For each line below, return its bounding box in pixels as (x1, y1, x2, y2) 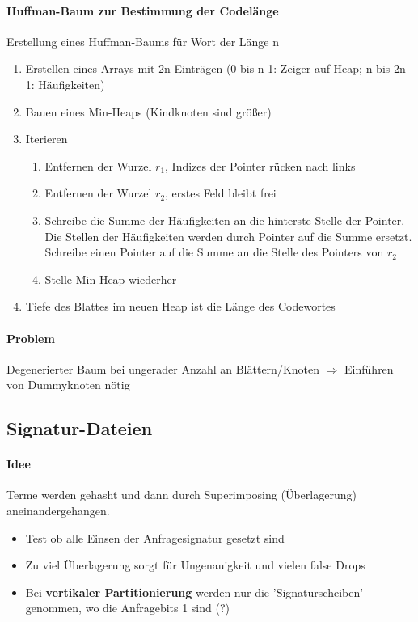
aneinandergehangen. (6, 502, 110, 519)
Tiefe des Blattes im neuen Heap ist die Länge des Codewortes (25, 298, 336, 315)
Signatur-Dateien (6, 416, 153, 441)
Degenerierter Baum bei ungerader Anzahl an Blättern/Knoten (6, 360, 320, 377)
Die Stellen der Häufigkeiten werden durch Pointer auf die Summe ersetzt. (44, 227, 412, 244)
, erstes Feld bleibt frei (165, 184, 277, 201)
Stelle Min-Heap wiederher (44, 270, 177, 287)
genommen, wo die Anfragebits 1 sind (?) (25, 599, 230, 616)
